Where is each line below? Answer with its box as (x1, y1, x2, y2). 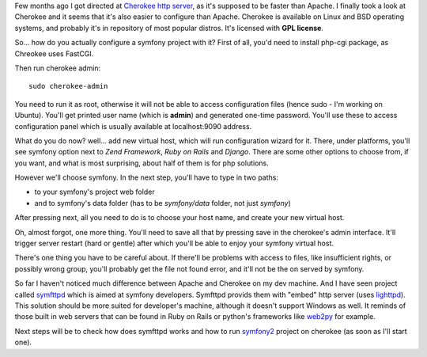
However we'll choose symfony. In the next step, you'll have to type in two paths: (14, 173, 278, 182)
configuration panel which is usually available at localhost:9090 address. (14, 121, 252, 131)
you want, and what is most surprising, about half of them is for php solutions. (14, 158, 269, 168)
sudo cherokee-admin (28, 82, 108, 91)
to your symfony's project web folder (34, 187, 155, 197)
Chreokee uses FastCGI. (14, 48, 94, 59)
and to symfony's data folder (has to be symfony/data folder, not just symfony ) (34, 198, 292, 207)
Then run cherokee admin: (14, 63, 101, 73)
